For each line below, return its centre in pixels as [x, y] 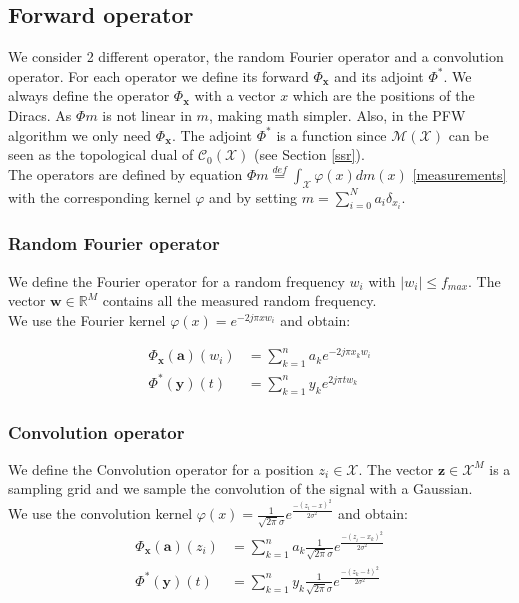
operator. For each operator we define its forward [158, 75]
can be [468, 134]
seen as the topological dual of [101, 154]
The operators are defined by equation [125, 173]
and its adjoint [379, 75]
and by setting [253, 196]
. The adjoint [212, 134]
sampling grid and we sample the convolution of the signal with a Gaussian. [240, 488]
